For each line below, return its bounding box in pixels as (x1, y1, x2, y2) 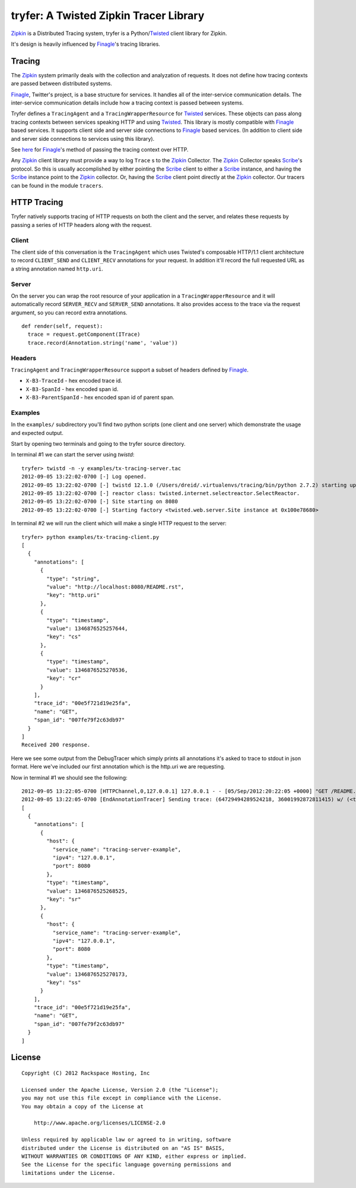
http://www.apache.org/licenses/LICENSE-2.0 (33, 1120, 166, 1126)
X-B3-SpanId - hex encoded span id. (26, 385, 119, 392)
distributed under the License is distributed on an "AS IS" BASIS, (21, 1145, 225, 1151)
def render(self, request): (21, 323, 103, 330)
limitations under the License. (21, 1170, 116, 1176)
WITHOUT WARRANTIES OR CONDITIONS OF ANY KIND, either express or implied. (21, 1153, 247, 1159)
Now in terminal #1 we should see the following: (11, 774, 128, 781)
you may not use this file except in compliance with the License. (21, 1095, 222, 1102)
